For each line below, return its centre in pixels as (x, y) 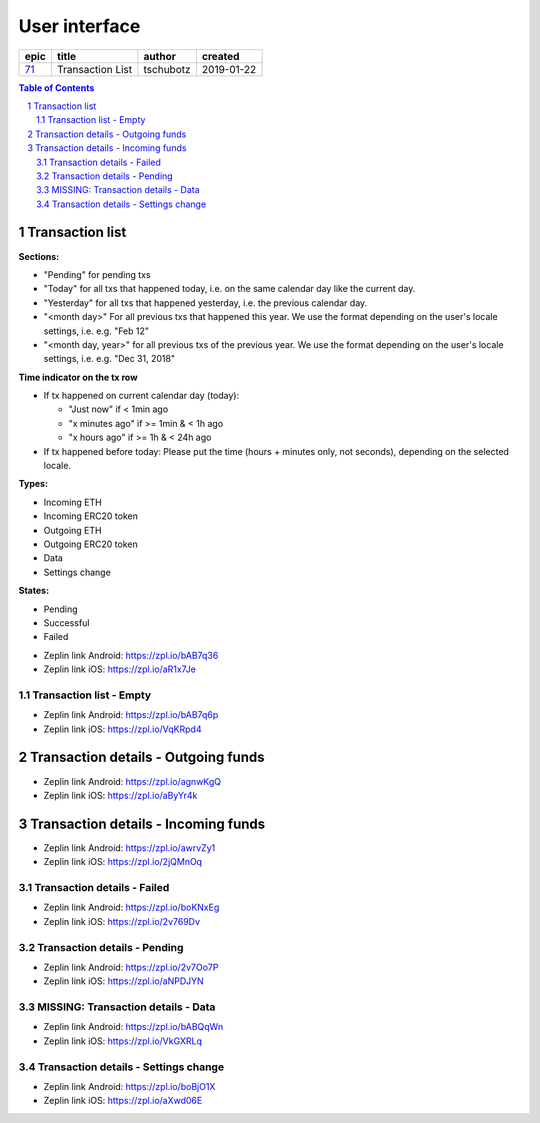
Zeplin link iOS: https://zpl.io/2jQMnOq (123, 862)
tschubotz (167, 69)
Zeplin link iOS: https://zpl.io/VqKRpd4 (122, 729)
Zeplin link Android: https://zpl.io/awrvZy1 (129, 847)
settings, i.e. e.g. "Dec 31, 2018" (109, 359)
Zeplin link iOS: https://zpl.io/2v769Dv (121, 921)
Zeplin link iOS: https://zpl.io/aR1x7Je (120, 669)
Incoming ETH (72, 502)
